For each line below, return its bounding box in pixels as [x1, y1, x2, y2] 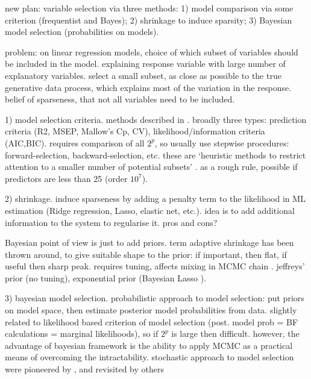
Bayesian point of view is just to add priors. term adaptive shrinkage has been [5, 236, 294, 249]
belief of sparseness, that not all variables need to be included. [5, 93, 235, 105]
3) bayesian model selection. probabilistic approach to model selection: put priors [5, 292, 304, 304]
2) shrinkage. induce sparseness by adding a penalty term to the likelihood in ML [5, 192, 306, 205]
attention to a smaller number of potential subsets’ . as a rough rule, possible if [5, 160, 298, 173]
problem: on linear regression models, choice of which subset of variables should [5, 45, 298, 58]
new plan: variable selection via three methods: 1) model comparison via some [5, 2, 294, 14]
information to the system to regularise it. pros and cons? [5, 216, 218, 228]
